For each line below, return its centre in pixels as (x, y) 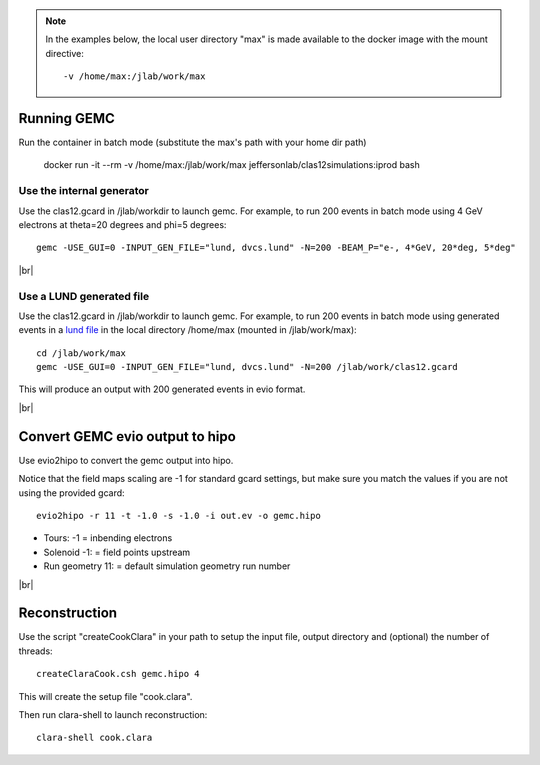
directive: (64, 53)
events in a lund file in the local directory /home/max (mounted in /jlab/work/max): (187, 330)
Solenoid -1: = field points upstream (117, 552)
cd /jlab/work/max (81, 353)
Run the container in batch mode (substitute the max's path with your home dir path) (192, 142)
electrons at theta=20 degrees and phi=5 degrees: (122, 224)
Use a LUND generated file (84, 296)
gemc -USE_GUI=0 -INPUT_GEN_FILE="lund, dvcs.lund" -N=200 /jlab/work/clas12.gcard (247, 367)
